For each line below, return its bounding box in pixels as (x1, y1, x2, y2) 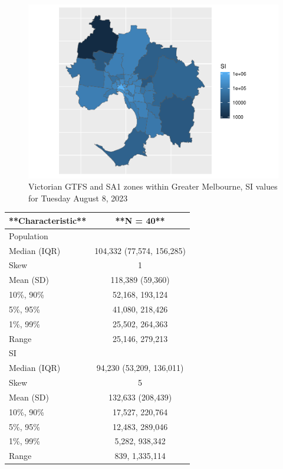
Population (9, 229, 48, 242)
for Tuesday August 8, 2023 (28, 191, 128, 204)
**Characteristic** (9, 214, 87, 226)
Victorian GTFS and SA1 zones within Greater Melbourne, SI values (28, 180, 278, 193)
